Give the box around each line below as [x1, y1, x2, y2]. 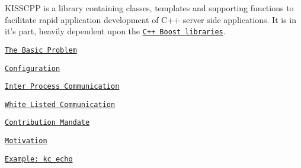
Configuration [5, 64, 60, 73]
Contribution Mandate [5, 118, 90, 127]
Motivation [5, 137, 47, 146]
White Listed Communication [5, 100, 116, 109]
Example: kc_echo [5, 154, 73, 163]
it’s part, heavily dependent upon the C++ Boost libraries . [5, 25, 226, 37]
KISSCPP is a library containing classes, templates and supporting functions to [5, 2, 294, 14]
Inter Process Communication [5, 82, 120, 91]
